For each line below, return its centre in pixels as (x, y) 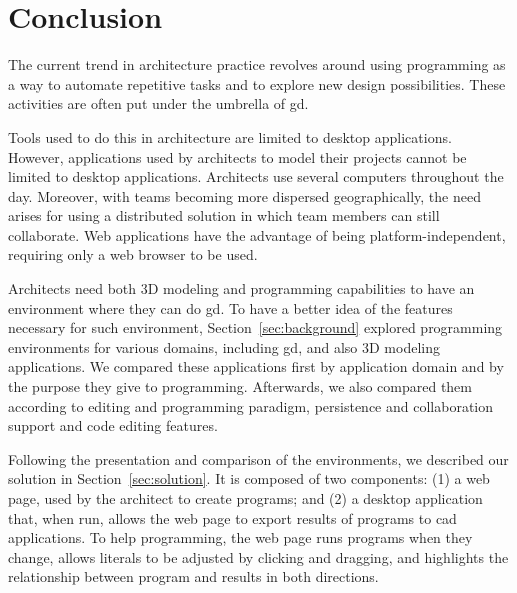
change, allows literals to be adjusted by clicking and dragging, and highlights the (258, 556)
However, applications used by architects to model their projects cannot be (237, 156)
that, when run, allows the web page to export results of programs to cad (232, 517)
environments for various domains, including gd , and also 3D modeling (224, 346)
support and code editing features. (113, 425)
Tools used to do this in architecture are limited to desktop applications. (230, 136)
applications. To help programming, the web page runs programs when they (240, 537)
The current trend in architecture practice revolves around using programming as (257, 64)
